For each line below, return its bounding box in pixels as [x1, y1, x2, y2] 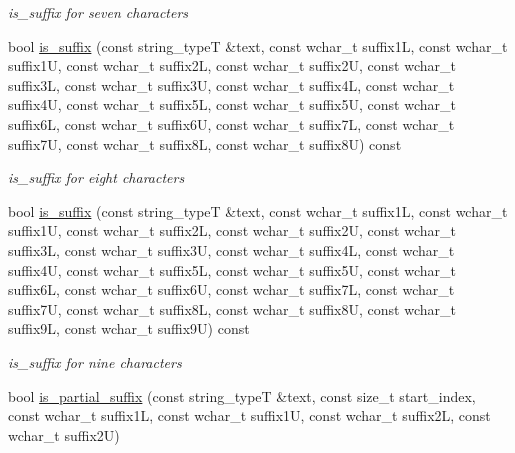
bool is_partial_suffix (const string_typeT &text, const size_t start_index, [8, 385, 476, 406]
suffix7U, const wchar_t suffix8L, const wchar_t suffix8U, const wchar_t [8, 298, 456, 319]
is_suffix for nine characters [8, 351, 182, 372]
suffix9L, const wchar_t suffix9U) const [8, 318, 250, 339]
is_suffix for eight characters [8, 167, 185, 188]
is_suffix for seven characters [8, 2, 189, 22]
